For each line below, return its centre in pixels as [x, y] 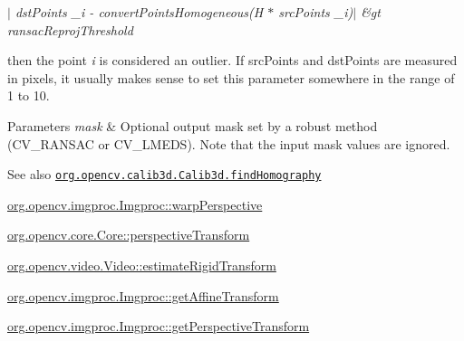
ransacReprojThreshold [70, 29]
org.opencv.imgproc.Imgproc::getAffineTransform [143, 295]
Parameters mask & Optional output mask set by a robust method [193, 125]
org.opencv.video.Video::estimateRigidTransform [142, 265]
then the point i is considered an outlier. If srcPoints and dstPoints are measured [232, 60]
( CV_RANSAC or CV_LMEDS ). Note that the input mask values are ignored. [229, 143]
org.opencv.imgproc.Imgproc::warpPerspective [135, 204]
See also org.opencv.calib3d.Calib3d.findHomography [164, 174]
